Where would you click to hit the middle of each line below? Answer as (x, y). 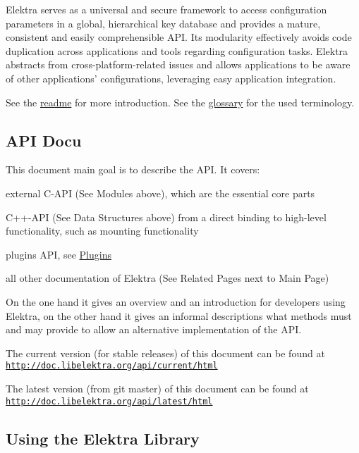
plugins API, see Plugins (59, 254)
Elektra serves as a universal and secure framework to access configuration (166, 9)
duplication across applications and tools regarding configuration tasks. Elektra (177, 50)
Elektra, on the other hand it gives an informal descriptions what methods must (179, 315)
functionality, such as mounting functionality (102, 231)
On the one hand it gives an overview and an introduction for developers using (176, 301)
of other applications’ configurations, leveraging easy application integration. (171, 78)
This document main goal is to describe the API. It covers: (133, 169)
